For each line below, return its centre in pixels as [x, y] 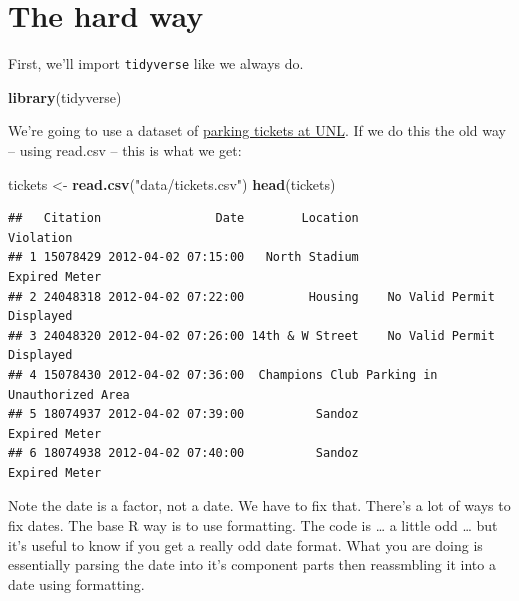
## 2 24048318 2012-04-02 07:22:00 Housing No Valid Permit [251, 296]
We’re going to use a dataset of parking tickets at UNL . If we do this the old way [257, 130]
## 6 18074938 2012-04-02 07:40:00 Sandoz [183, 453]
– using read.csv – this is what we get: [125, 149]
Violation [40, 237]
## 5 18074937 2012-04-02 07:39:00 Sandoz [183, 414]
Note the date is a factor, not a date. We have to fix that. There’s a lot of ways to [259, 505]
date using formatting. [76, 583]
